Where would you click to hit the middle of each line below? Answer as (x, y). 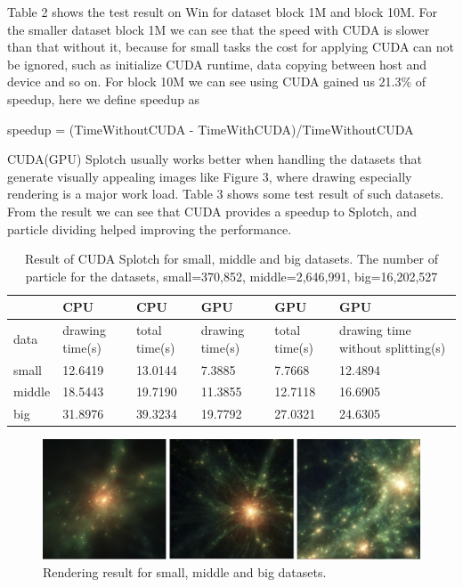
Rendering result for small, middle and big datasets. (185, 571)
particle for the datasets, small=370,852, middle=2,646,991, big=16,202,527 (231, 276)
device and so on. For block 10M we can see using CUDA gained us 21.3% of (217, 82)
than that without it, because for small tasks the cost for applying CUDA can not (231, 47)
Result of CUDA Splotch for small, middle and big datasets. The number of (231, 259)
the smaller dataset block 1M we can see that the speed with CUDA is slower (219, 29)
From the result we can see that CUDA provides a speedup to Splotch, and (212, 211)
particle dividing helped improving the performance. (150, 228)
